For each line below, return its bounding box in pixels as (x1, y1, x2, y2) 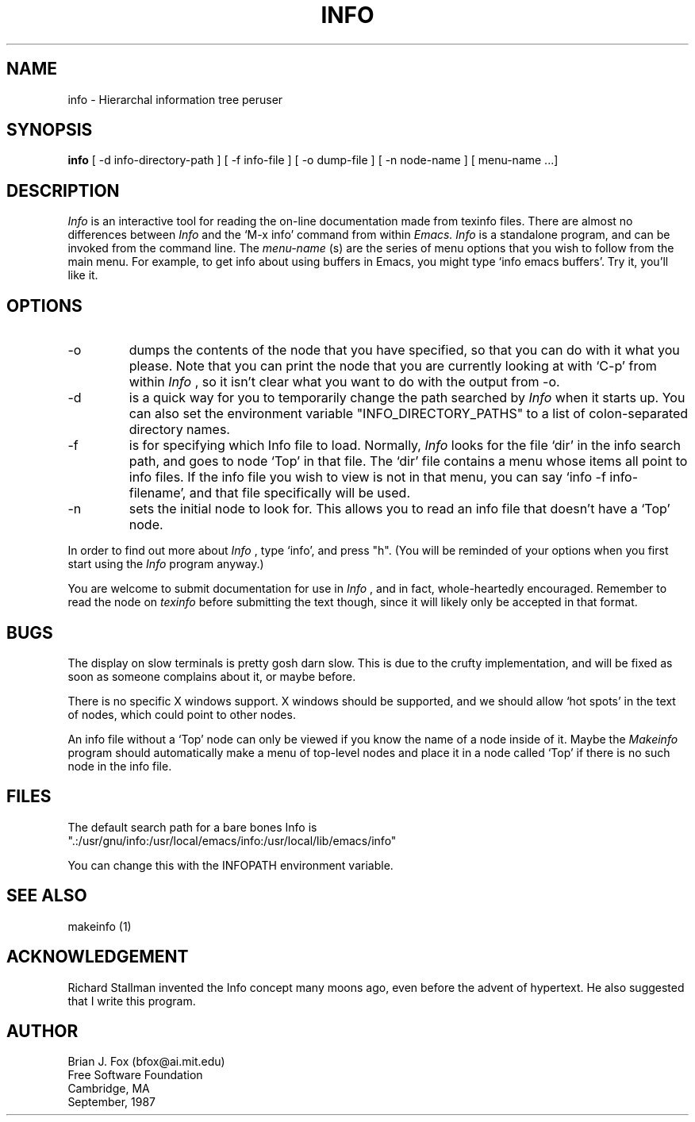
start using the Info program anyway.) (67, 557, 264, 571)
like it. (67, 268, 98, 282)
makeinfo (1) (67, 919, 132, 933)
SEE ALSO (6, 886, 87, 906)
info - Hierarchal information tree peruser (67, 92, 283, 106)
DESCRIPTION (6, 180, 120, 201)
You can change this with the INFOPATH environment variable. (67, 858, 394, 872)
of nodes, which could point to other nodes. (67, 707, 296, 721)
